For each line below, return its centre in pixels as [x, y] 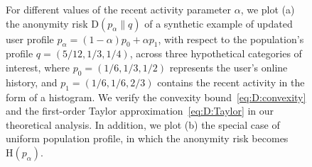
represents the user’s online [228, 67]
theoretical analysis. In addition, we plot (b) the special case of [143, 124]
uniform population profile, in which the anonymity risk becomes [147, 138]
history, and [32, 82]
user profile [30, 39]
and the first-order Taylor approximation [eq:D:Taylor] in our [140, 111]
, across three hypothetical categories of [216, 53]
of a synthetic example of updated [219, 23]
